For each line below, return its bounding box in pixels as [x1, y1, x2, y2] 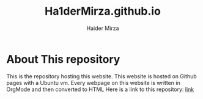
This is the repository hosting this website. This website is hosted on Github [6, 72, 197, 80]
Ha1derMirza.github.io [45, 4, 161, 18]
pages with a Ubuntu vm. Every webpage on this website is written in [6, 79, 180, 86]
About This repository [6, 52, 120, 66]
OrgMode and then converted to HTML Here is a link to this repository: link [6, 86, 194, 93]
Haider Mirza [86, 24, 119, 32]
